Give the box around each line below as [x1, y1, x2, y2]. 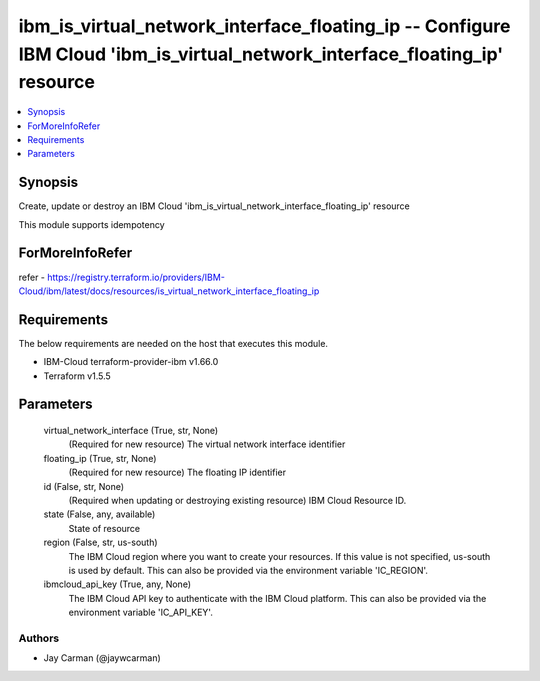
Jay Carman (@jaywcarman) [43, 652, 162, 664]
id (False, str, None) [43, 480, 125, 492]
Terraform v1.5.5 [43, 370, 112, 382]
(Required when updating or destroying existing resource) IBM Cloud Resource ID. [68, 494, 407, 506]
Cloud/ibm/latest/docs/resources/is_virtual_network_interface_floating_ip [18, 285, 320, 297]
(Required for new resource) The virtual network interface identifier [68, 438, 346, 450]
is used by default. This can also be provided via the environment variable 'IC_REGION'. [68, 564, 429, 576]
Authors [18, 631, 60, 645]
